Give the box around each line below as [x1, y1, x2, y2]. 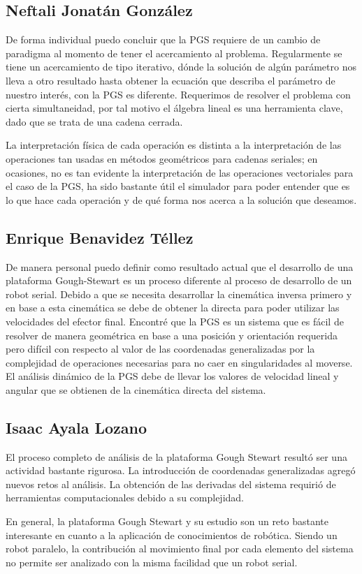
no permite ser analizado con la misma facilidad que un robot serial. [6, 554, 298, 569]
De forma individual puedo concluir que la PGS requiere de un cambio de [6, 32, 321, 47]
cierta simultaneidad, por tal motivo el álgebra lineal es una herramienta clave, [6, 101, 343, 115]
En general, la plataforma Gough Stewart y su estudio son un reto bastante [6, 514, 328, 529]
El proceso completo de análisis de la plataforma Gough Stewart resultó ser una [6, 449, 347, 464]
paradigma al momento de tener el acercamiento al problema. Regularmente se [6, 45, 342, 60]
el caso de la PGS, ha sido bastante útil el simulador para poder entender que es [6, 179, 350, 193]
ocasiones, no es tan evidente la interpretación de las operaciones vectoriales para [6, 165, 354, 179]
